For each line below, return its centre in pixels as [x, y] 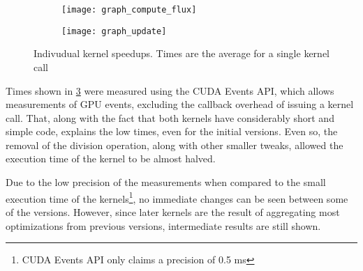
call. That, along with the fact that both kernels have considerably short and [170, 117]
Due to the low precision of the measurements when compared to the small [166, 182]
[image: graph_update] [114, 31]
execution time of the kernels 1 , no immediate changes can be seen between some [177, 197]
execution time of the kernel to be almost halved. [111, 158]
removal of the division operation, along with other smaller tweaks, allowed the [175, 145]
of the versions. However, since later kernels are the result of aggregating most [173, 211]
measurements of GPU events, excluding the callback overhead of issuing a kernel [180, 104]
